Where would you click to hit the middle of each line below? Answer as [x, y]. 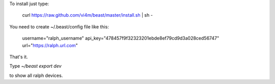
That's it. [19, 57]
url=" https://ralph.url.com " [50, 45]
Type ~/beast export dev [35, 66]
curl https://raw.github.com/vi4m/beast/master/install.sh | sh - [87, 15]
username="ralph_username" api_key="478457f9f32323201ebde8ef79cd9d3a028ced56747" [121, 38]
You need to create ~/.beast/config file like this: [59, 27]
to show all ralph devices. [36, 75]
